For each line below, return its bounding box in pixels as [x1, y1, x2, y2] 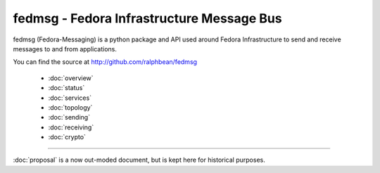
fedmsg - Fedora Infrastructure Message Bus [13, 11, 282, 26]
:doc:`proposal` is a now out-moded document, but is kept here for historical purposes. [13, 155, 265, 165]
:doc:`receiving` [48, 123, 94, 132]
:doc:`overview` [48, 74, 94, 82]
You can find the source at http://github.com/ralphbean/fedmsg [13, 58, 197, 66]
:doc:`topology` [48, 103, 93, 112]
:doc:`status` [48, 84, 85, 92]
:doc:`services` [48, 94, 91, 102]
